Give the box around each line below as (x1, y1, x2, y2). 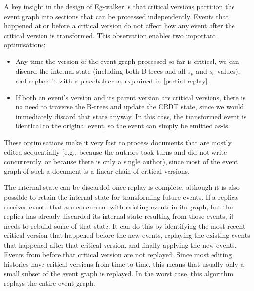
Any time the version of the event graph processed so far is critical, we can (15, 56, 239, 66)
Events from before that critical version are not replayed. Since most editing (4, 249, 232, 259)
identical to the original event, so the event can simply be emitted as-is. (15, 121, 230, 131)
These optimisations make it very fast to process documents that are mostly (4, 137, 232, 147)
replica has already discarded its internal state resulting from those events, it (4, 211, 234, 221)
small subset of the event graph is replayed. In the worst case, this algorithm (4, 268, 233, 278)
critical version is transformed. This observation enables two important (4, 30, 216, 40)
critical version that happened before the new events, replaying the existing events (4, 230, 250, 240)
